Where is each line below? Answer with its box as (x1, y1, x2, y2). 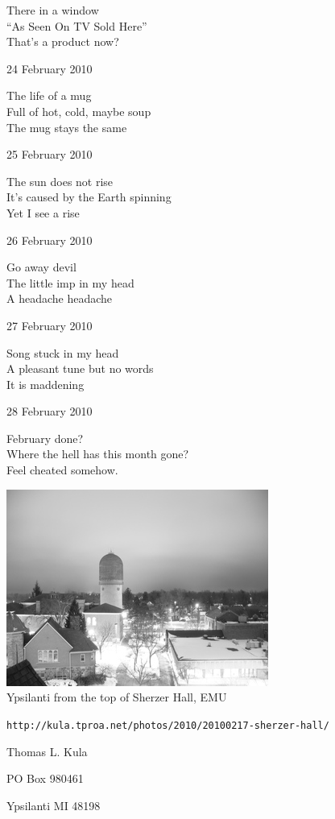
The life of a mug (6, 87, 92, 104)
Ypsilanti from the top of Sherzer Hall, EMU (6, 689, 227, 705)
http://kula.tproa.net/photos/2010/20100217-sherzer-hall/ (6, 719, 329, 731)
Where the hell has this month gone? (6, 445, 189, 462)
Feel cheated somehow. (6, 461, 118, 478)
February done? (6, 429, 84, 446)
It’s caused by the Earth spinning (6, 188, 172, 205)
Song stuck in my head (6, 344, 119, 361)
